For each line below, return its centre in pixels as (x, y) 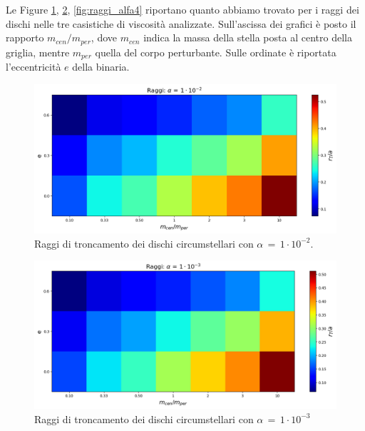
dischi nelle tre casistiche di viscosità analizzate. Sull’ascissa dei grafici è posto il (181, 23)
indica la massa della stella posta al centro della (248, 37)
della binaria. (101, 67)
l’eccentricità (34, 67)
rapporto (25, 37)
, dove (104, 37)
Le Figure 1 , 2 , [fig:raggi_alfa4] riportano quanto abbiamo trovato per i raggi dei (182, 9)
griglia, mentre (38, 52)
